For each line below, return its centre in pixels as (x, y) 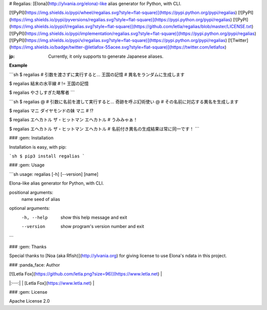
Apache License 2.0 (29, 301)
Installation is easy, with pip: (38, 147)
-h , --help (35, 217)
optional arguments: (30, 208)
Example (18, 65)
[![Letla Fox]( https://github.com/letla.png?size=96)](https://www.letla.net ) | (86, 274)
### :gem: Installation (31, 138)
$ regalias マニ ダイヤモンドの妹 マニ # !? (51, 111)
